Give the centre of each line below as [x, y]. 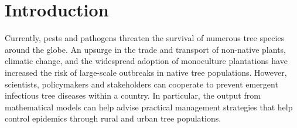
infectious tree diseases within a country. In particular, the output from [133, 95]
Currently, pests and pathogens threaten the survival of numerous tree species [145, 38]
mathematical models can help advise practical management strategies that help [149, 107]
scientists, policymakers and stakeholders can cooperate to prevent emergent [141, 84]
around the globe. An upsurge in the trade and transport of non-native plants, [146, 49]
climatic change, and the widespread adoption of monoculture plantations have [146, 61]
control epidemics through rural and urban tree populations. [113, 118]
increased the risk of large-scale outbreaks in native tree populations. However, [146, 72]
